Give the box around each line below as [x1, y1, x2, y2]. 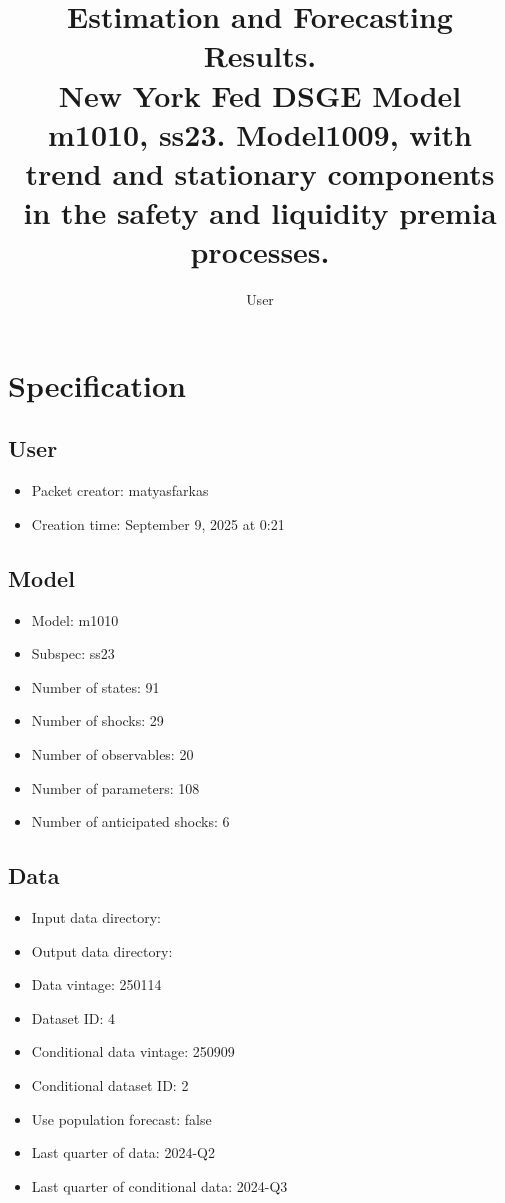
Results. [203, 35, 317, 76]
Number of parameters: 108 [31, 777, 200, 798]
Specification [8, 364, 186, 405]
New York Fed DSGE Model [58, 74, 462, 115]
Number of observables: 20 [31, 744, 194, 764]
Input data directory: [31, 906, 162, 927]
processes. [190, 231, 330, 272]
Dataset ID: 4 [31, 1007, 116, 1028]
